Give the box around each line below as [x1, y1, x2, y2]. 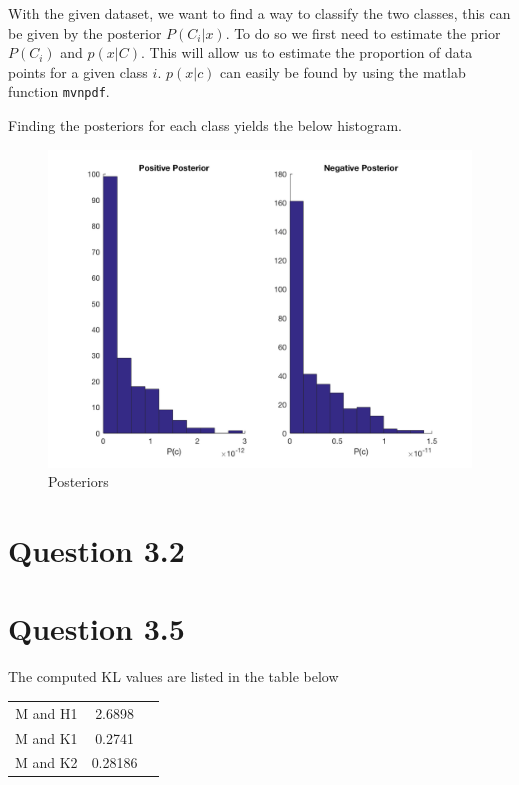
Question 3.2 [8, 530, 185, 570]
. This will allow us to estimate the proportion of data [141, 42, 473, 63]
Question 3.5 [8, 608, 185, 649]
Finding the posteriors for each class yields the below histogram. [8, 115, 402, 136]
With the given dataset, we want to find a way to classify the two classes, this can [8, 3, 511, 23]
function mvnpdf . [8, 81, 110, 102]
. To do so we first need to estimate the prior [225, 22, 501, 43]
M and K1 [15, 727, 78, 748]
